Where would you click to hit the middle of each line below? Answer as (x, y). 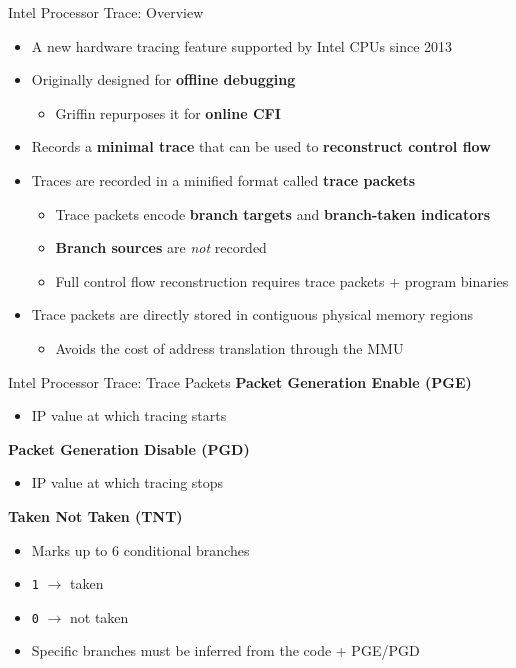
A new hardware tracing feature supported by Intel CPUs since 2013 (242, 45)
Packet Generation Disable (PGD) (129, 448)
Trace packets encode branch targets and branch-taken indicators (273, 213)
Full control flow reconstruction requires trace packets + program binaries (282, 280)
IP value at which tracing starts (129, 415)
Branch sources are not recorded (161, 247)
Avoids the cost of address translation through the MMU (229, 347)
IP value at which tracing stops (127, 482)
